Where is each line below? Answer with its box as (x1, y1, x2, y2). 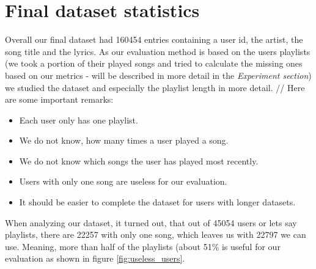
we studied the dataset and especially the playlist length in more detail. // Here (5, 81, 305, 94)
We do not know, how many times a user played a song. (19, 134, 229, 147)
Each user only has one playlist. (19, 113, 138, 126)
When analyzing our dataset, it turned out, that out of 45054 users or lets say (5, 216, 297, 229)
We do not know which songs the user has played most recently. (19, 154, 259, 167)
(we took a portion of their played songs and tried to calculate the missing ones (5, 57, 303, 70)
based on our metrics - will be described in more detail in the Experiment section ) (5, 68, 312, 81)
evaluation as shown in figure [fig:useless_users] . (5, 252, 185, 265)
